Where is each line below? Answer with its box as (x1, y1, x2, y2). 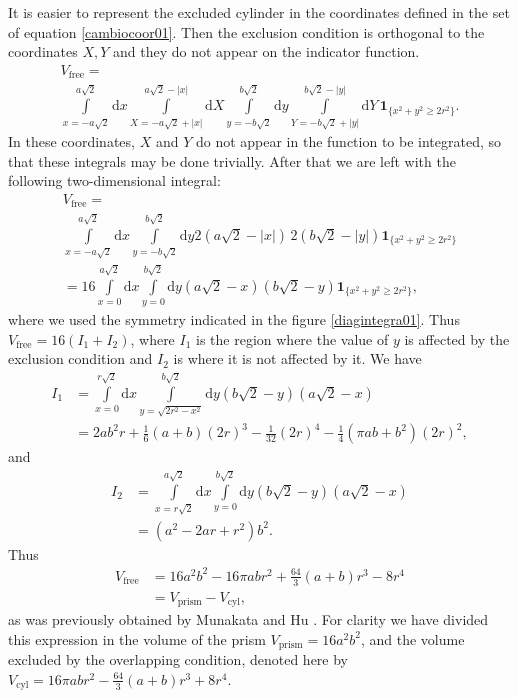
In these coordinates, (8, 131, 135, 152)
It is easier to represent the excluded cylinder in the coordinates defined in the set (8, 2, 510, 22)
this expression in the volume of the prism (8, 628, 266, 649)
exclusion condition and (8, 348, 153, 369)
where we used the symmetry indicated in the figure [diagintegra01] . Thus (8, 308, 460, 329)
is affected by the (404, 328, 510, 349)
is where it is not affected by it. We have (173, 348, 422, 369)
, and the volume (360, 628, 465, 649)
